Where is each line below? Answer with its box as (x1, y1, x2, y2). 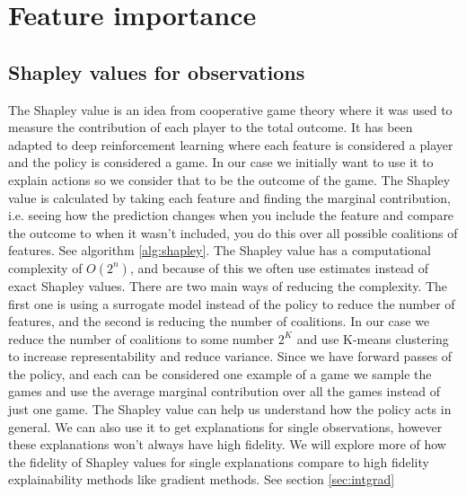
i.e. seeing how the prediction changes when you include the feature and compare (8, 206, 454, 225)
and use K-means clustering (296, 329, 449, 348)
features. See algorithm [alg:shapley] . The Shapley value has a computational (8, 241, 431, 260)
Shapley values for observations (8, 57, 305, 85)
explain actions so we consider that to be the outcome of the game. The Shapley (8, 170, 451, 189)
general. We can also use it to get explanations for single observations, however (8, 417, 443, 436)
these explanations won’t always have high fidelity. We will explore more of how (8, 435, 446, 454)
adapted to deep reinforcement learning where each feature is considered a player (8, 135, 453, 154)
